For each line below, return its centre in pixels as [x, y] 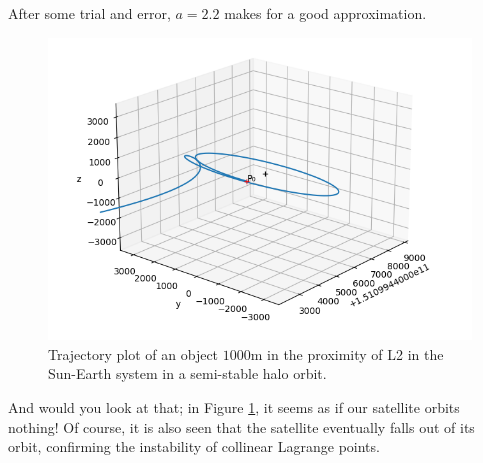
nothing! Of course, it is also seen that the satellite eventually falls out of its [241, 426]
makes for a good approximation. [325, 13]
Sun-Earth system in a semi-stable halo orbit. [187, 373]
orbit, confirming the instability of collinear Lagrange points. [194, 446]
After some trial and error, [89, 13]
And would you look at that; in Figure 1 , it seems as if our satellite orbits [234, 407]
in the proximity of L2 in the [355, 353]
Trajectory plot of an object [133, 353]
